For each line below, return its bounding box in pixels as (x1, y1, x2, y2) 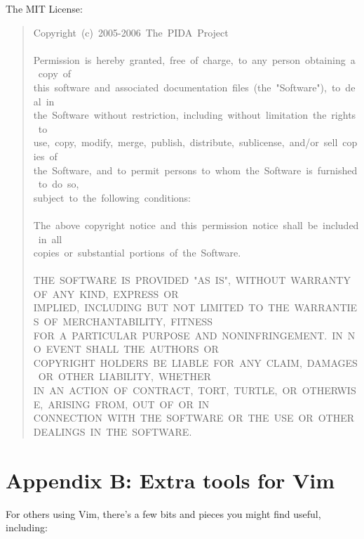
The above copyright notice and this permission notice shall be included (33, 217, 359, 232)
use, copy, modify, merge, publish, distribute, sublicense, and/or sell (33, 135, 338, 150)
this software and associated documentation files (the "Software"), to (33, 79, 341, 94)
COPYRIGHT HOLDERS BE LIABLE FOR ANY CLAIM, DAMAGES (33, 355, 358, 370)
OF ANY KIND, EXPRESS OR (33, 286, 179, 301)
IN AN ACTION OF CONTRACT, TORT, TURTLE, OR (33, 383, 297, 398)
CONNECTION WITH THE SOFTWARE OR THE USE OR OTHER (33, 410, 354, 425)
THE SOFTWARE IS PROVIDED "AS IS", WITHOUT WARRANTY (33, 273, 351, 287)
